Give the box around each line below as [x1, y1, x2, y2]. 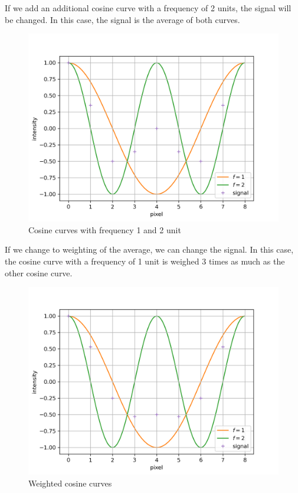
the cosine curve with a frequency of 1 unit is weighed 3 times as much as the [5, 254, 285, 267]
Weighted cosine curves [28, 476, 112, 489]
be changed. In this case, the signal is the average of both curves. [5, 13, 240, 25]
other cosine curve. [5, 266, 73, 279]
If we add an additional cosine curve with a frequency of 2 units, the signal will [5, 2, 292, 14]
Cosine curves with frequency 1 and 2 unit [28, 223, 181, 236]
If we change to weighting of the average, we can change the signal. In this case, [5, 243, 294, 256]
